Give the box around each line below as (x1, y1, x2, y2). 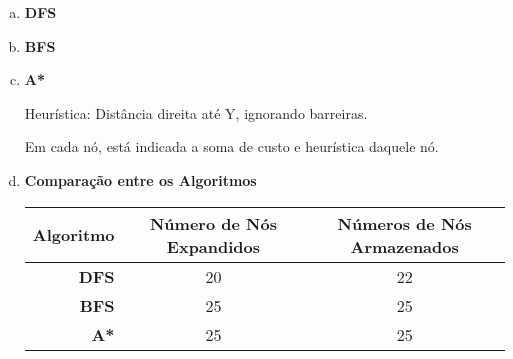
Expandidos (166, 234, 261, 258)
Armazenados (350, 234, 459, 258)
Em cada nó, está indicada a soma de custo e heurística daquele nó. (24, 136, 439, 157)
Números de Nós (337, 211, 472, 235)
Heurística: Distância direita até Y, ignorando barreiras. (24, 102, 368, 123)
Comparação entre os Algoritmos (24, 169, 257, 190)
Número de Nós (149, 211, 277, 235)
